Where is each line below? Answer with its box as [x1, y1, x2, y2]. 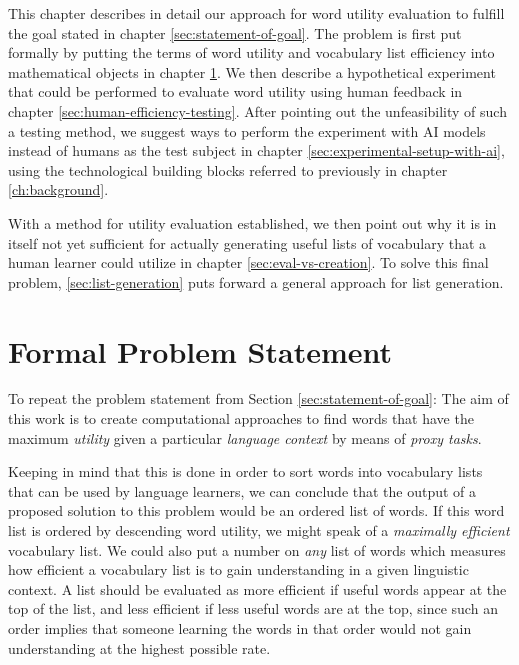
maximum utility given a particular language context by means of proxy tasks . [8, 427, 482, 448]
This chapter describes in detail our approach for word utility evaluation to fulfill [8, 3, 505, 23]
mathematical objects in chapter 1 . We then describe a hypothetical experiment [8, 61, 496, 82]
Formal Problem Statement [8, 330, 393, 371]
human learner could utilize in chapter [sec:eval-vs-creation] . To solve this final [8, 252, 489, 273]
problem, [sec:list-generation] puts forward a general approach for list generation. [8, 271, 504, 292]
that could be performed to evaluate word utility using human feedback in [8, 81, 463, 102]
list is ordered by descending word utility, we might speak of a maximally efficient [8, 520, 510, 540]
